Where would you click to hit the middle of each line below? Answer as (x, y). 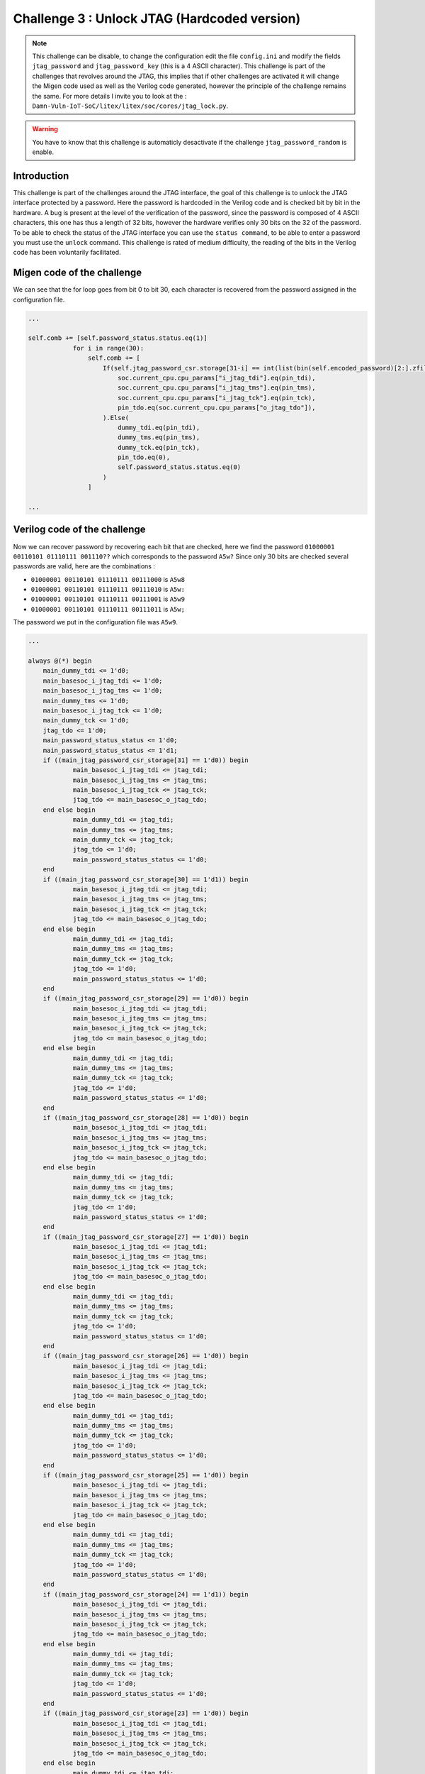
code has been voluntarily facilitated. (67, 253)
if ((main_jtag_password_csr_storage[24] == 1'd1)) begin (146, 1594)
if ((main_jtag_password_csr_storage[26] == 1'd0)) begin (146, 1356)
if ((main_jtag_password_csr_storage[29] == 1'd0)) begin (146, 998)
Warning (45, 129)
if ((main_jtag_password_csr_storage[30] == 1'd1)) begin (146, 879)
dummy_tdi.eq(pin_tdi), (159, 427)
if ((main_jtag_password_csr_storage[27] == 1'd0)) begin (146, 1237)
